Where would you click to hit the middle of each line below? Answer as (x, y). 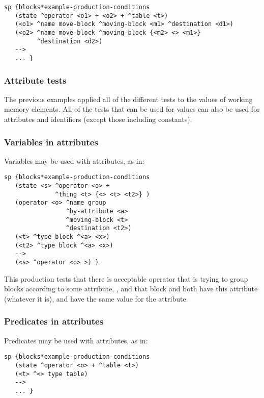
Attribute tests (35, 80)
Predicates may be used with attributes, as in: (76, 340)
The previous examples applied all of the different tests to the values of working (128, 99)
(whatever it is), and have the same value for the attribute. (96, 298)
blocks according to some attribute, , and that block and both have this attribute (131, 289)
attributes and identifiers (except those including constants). (98, 119)
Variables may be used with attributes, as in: (74, 160)
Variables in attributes (51, 142)
